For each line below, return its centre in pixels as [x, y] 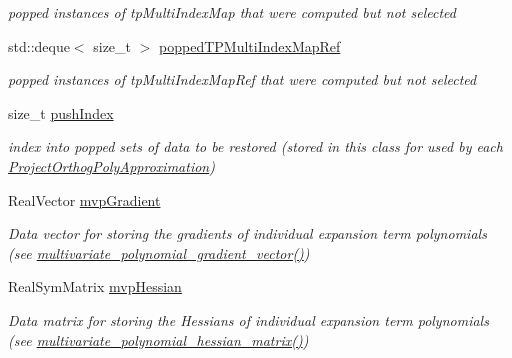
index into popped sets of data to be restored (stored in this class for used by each [255, 146]
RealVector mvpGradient [84, 199]
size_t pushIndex [61, 112]
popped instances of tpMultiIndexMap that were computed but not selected [232, 12]
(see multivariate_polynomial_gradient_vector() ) [159, 252]
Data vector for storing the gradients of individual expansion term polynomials [247, 233]
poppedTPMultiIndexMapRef [250, 45]
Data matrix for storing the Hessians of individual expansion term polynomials [248, 319]
